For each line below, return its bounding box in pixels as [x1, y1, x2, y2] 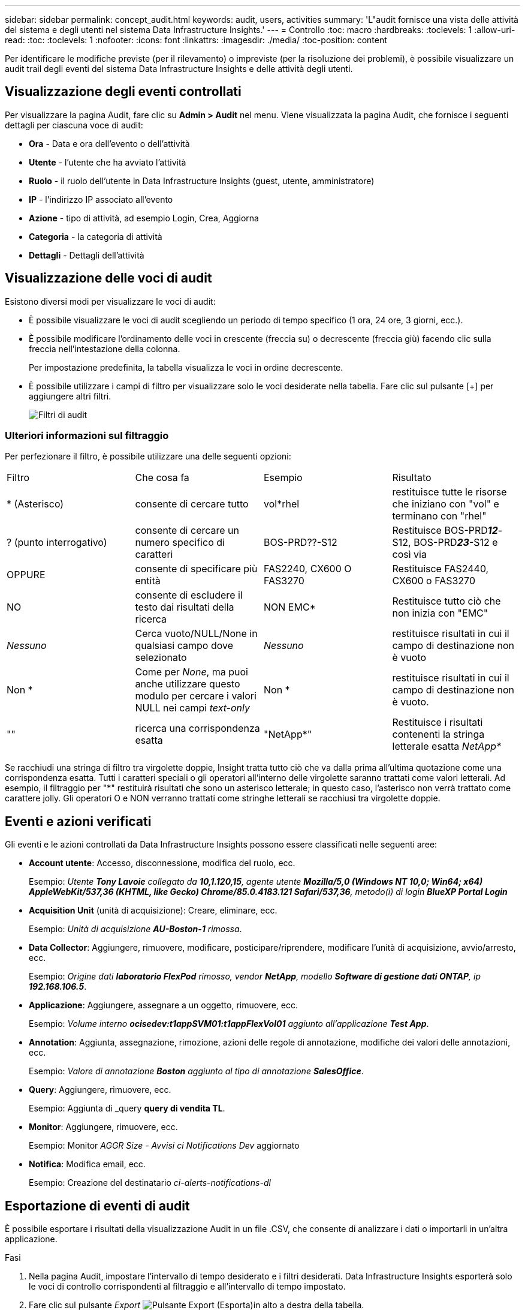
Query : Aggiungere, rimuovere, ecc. [29, 1084, 171, 1095]
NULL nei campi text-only [135, 702, 250, 714]
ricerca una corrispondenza [135, 722, 260, 735]
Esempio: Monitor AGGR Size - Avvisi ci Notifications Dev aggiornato [29, 1140, 300, 1151]
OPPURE [7, 569, 46, 581]
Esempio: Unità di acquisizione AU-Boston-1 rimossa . [29, 924, 242, 935]
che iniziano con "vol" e [392, 498, 499, 510]
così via [392, 548, 427, 561]
